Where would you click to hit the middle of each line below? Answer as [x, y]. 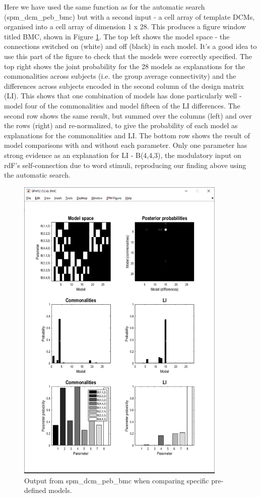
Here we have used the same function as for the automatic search [105, 7]
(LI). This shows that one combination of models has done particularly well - [123, 96]
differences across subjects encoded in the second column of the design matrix [124, 86]
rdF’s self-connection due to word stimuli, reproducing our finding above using [125, 165]
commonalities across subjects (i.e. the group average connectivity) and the [120, 76]
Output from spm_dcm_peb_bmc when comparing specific [117, 480]
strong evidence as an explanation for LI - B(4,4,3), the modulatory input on [123, 155]
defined [35, 490]
